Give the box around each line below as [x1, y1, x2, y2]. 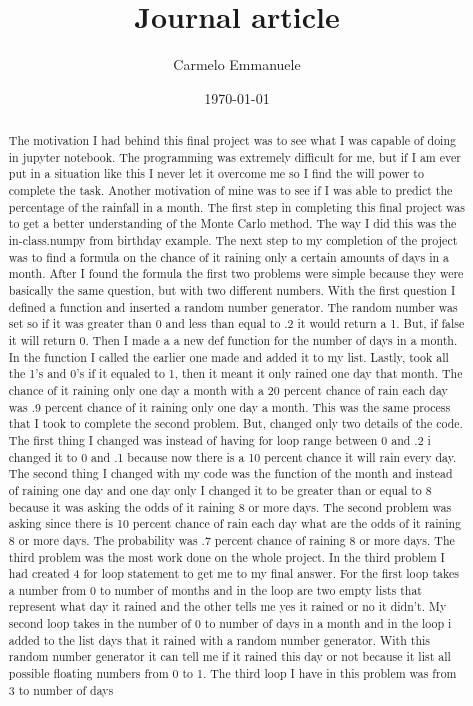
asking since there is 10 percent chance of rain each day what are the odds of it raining [8, 515, 462, 532]
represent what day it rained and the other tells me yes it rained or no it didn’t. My [8, 598, 447, 615]
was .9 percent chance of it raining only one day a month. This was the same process [8, 398, 451, 415]
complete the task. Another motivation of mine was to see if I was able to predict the [8, 182, 453, 199]
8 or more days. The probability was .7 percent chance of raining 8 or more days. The [8, 531, 455, 548]
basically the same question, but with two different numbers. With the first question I [8, 282, 456, 299]
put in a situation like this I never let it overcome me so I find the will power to [8, 165, 424, 182]
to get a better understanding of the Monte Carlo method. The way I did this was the [8, 215, 457, 232]
